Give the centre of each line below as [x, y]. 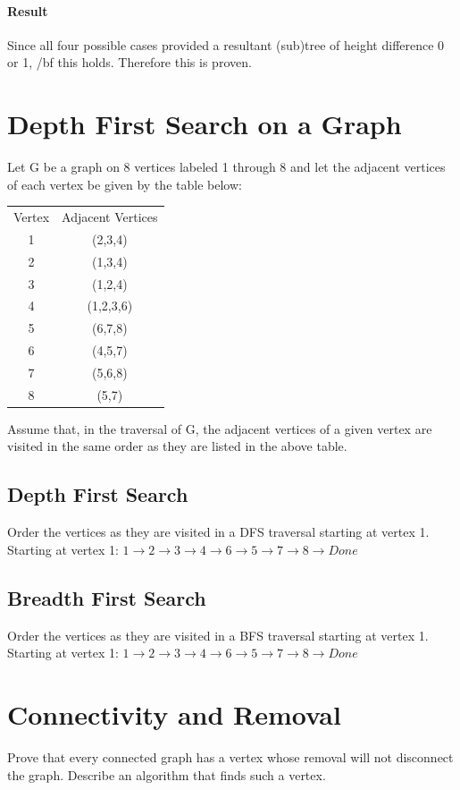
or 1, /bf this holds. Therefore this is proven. [130, 62]
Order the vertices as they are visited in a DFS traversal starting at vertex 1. [218, 532]
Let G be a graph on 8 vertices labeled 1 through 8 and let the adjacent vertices [226, 167]
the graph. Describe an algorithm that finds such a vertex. [167, 774]
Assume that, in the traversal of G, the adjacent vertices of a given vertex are [220, 428]
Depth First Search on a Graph [205, 124]
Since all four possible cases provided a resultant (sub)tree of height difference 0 [226, 44]
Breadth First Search [107, 597]
